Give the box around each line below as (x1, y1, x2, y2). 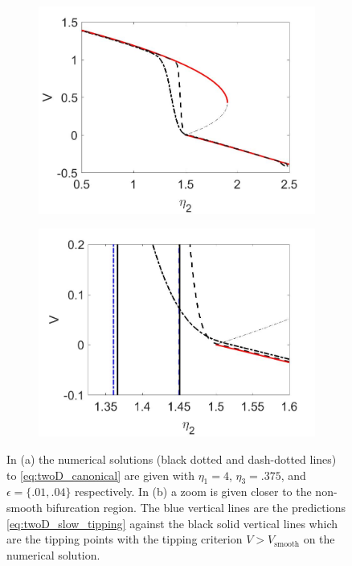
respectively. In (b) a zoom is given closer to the (75, 483, 312, 500)
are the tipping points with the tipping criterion (6, 531, 243, 547)
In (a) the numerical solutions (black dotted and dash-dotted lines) (6, 450, 337, 467)
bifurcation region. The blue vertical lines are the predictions (46, 498, 346, 515)
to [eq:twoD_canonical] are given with (6, 466, 194, 483)
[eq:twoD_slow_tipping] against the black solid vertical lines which (6, 514, 338, 531)
